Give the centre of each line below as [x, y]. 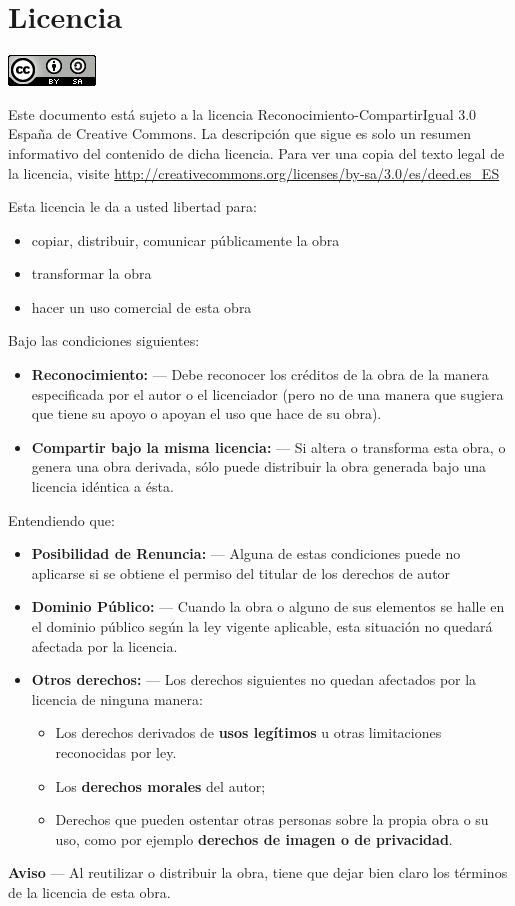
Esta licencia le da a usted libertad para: [132, 206]
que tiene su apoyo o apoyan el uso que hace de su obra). [206, 413]
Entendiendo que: [61, 519]
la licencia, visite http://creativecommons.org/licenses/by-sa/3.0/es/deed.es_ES [254, 172]
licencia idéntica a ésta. [102, 486]
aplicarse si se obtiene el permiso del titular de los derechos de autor [241, 572]
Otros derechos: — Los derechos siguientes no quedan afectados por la [254, 679]
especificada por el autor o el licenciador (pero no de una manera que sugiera [267, 393]
